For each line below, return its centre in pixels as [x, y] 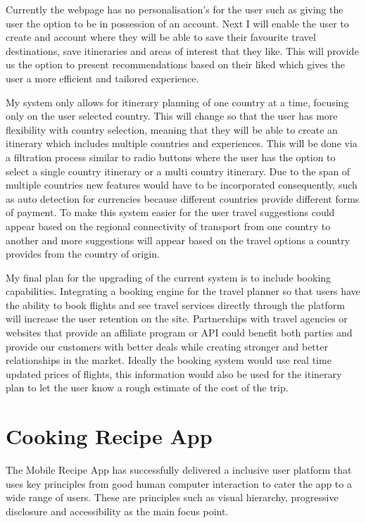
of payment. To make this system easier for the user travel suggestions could [170, 212]
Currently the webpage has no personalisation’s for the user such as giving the [175, 9]
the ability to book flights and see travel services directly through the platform [175, 304]
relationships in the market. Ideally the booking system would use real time [169, 360]
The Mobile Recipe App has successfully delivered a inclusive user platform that [179, 470]
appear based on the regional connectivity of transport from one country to [168, 226]
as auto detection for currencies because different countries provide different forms [183, 198]
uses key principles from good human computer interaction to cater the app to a [179, 483]
